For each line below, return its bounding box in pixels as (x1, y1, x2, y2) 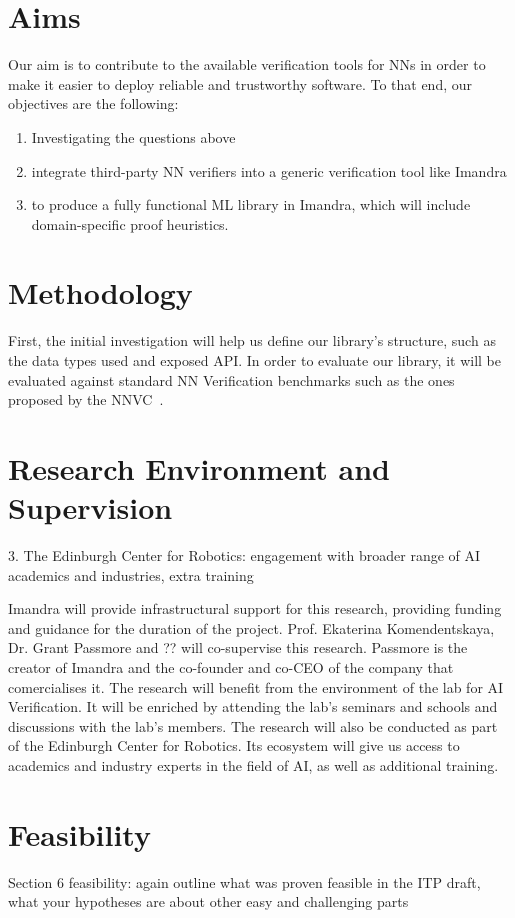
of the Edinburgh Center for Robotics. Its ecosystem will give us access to (8, 735, 460, 756)
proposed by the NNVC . (8, 389, 164, 410)
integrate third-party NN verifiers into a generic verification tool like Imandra (31, 160, 507, 181)
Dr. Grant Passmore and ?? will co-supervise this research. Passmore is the (8, 637, 468, 658)
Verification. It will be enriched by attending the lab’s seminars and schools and (8, 696, 498, 717)
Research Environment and (8, 447, 390, 488)
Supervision (8, 487, 173, 528)
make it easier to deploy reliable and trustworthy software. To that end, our (8, 73, 473, 94)
